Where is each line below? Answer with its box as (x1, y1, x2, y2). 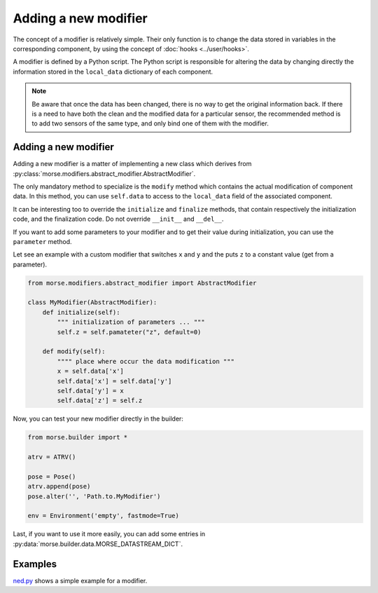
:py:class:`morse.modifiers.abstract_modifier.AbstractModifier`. (13, 169, 196, 178)
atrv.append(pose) (27, 482, 91, 491)
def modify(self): (42, 348, 106, 355)
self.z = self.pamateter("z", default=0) (57, 328, 202, 336)
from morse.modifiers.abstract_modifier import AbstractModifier (27, 279, 257, 287)
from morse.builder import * (27, 433, 128, 442)
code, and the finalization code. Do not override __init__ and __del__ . (13, 214, 224, 224)
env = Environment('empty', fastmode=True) (27, 512, 180, 520)
